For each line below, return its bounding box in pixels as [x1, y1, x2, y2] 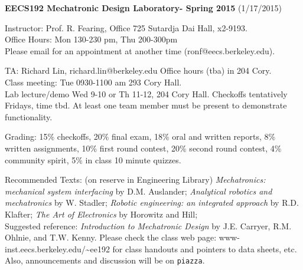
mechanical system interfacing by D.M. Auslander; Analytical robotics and [5, 185, 272, 197]
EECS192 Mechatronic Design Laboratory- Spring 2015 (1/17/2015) [5, 2, 282, 14]
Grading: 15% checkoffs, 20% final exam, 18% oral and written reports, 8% [5, 130, 276, 143]
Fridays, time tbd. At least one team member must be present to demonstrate [5, 99, 287, 111]
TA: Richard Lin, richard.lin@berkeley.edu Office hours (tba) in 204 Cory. [5, 64, 272, 77]
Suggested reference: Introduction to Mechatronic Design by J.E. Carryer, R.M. [5, 219, 292, 232]
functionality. [5, 110, 53, 123]
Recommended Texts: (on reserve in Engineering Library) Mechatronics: [5, 173, 266, 186]
